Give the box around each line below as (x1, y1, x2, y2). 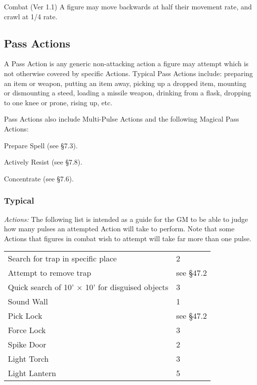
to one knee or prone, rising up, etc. (4, 97, 113, 107)
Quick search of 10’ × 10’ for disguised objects (8, 281, 169, 293)
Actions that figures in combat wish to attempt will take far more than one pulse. (4, 233, 252, 243)
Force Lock (8, 324, 46, 336)
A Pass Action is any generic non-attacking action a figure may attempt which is (4, 58, 249, 69)
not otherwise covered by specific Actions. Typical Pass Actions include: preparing (4, 68, 253, 78)
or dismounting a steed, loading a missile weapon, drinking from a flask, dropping (4, 87, 251, 98)
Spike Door (8, 339, 46, 350)
